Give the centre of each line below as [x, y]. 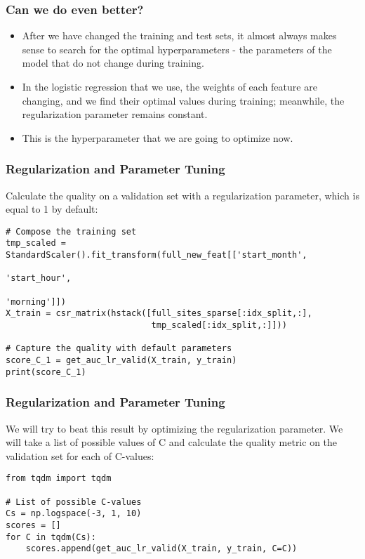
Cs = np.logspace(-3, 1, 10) [74, 514]
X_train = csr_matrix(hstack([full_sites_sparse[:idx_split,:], [159, 314]
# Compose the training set [71, 231]
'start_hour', [39, 278]
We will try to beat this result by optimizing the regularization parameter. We [174, 428]
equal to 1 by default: [52, 209]
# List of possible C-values [74, 502]
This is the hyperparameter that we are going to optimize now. [158, 137]
